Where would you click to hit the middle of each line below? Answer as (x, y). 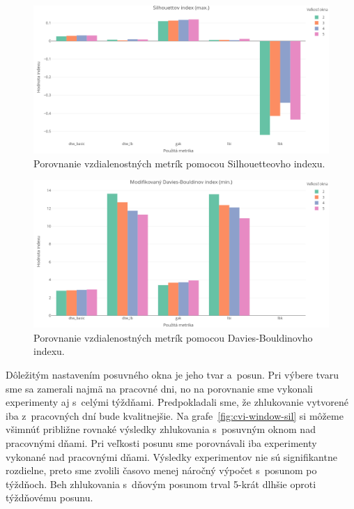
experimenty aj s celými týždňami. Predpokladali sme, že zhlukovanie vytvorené (177, 402)
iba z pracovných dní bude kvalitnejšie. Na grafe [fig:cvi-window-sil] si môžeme (175, 415)
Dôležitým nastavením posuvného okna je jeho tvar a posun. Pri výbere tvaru (172, 374)
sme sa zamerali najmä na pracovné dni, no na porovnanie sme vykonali (159, 388)
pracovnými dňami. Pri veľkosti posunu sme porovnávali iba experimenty (161, 442)
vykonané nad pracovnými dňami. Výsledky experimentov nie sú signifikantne (171, 456)
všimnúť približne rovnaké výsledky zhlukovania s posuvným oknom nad (161, 429)
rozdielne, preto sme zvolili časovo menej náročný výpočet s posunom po (161, 470)
